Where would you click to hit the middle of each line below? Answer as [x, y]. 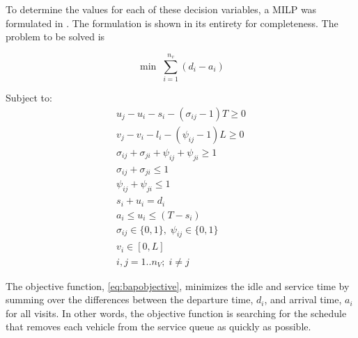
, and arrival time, [303, 299]
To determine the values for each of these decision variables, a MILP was [161, 9]
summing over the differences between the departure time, [130, 299]
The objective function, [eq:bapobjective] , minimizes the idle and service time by [178, 285]
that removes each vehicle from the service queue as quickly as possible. [158, 327]
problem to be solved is [55, 37]
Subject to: [29, 98]
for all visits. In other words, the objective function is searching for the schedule [176, 313]
